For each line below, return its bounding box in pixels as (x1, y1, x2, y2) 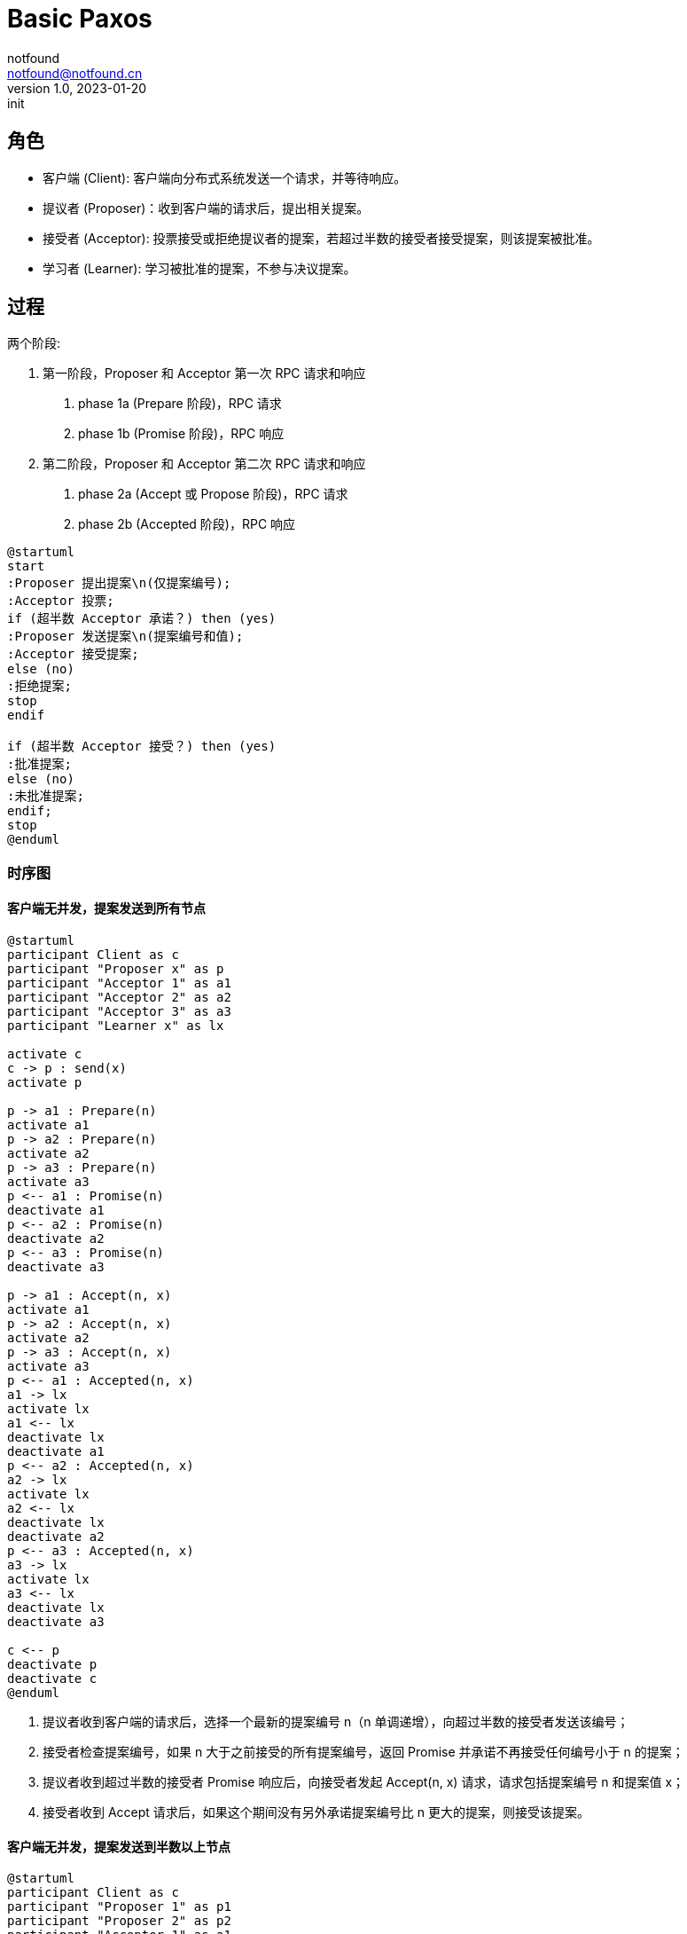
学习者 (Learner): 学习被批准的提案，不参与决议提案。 (43, 260, 356, 276)
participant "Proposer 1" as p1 (7, 1899, 231, 1914)
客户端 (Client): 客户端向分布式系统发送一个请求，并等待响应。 (43, 169, 407, 185)
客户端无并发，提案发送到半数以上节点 (7, 1838, 230, 1854)
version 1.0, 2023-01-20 (7, 80, 147, 96)
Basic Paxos (7, 4, 152, 34)
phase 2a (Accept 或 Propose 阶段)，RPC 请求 (78, 486, 348, 502)
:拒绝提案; (7, 679, 72, 694)
